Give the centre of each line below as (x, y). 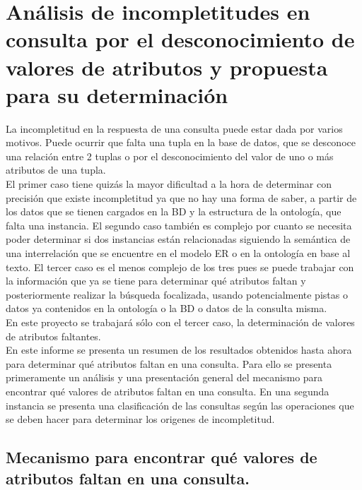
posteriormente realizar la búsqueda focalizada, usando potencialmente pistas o (177, 294)
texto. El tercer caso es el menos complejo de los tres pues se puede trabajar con (180, 267)
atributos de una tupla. (56, 170)
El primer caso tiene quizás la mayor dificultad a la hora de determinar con (169, 184)
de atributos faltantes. (53, 336)
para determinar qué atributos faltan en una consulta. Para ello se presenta (169, 363)
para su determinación (117, 94)
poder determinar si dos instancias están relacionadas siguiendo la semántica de (178, 239)
